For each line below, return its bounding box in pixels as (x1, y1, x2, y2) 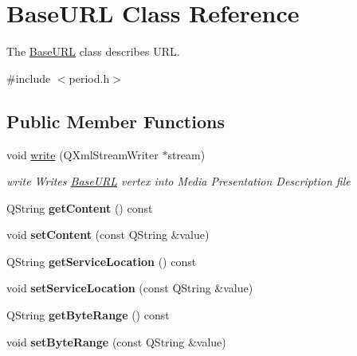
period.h (69, 69, 110, 86)
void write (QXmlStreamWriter (6, 146, 159, 162)
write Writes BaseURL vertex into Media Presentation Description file (6, 173, 351, 190)
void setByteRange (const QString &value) (6, 333, 226, 350)
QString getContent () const (6, 199, 153, 216)
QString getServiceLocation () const (6, 252, 197, 269)
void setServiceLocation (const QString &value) (6, 280, 253, 296)
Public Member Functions (6, 108, 225, 133)
